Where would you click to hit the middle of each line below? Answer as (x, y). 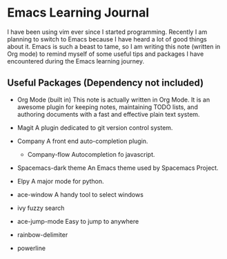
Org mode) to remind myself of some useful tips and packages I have (106, 54)
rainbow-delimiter (42, 234)
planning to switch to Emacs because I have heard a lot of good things (107, 39)
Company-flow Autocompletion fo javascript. (91, 154)
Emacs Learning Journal (78, 13)
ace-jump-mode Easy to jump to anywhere (78, 221)
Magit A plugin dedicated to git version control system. (95, 127)
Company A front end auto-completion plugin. (82, 141)
